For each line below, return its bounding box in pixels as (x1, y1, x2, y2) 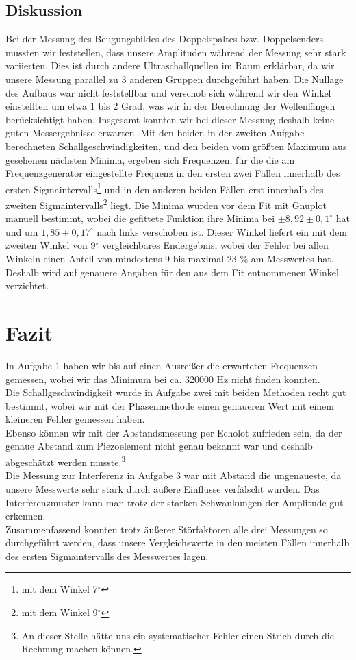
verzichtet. (5, 278, 49, 293)
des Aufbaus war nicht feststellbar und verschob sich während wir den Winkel (5, 85, 331, 99)
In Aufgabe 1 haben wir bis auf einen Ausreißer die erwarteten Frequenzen (5, 358, 318, 372)
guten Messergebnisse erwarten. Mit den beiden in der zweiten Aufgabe (5, 125, 305, 140)
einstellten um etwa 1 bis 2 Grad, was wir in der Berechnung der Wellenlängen (5, 99, 335, 113)
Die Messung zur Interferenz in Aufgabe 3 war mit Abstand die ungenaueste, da (5, 468, 342, 482)
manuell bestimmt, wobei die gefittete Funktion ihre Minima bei (5, 211, 275, 225)
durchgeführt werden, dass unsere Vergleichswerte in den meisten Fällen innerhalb (5, 535, 350, 550)
